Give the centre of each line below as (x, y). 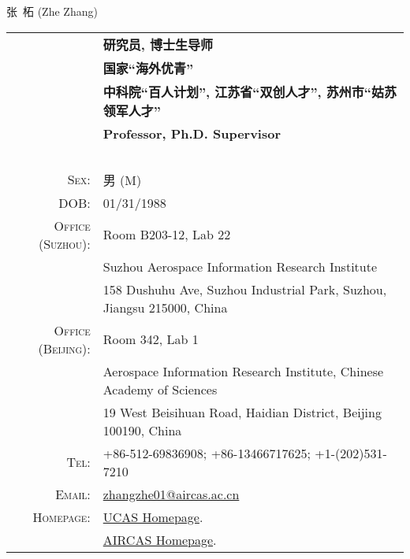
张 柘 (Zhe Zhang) (52, 11)
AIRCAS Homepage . (160, 539)
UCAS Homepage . (153, 516)
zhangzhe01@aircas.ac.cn (171, 494)
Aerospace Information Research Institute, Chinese (243, 371)
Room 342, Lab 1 (151, 339)
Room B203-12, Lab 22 (167, 235)
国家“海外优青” (148, 68)
